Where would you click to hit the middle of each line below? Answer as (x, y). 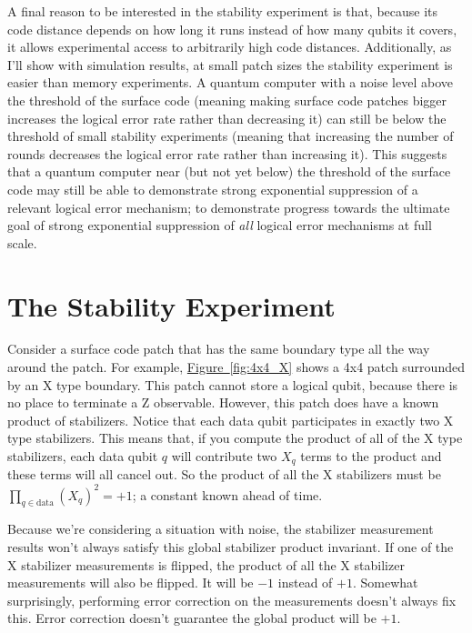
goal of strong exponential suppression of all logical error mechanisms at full (220, 225)
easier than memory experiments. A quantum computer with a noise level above (230, 82)
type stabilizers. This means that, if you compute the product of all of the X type (235, 438)
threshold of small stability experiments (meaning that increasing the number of (231, 136)
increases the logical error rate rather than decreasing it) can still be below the (227, 118)
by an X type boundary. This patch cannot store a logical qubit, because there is (233, 384)
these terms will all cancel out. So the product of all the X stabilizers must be (224, 474)
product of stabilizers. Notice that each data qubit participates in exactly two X (231, 420)
